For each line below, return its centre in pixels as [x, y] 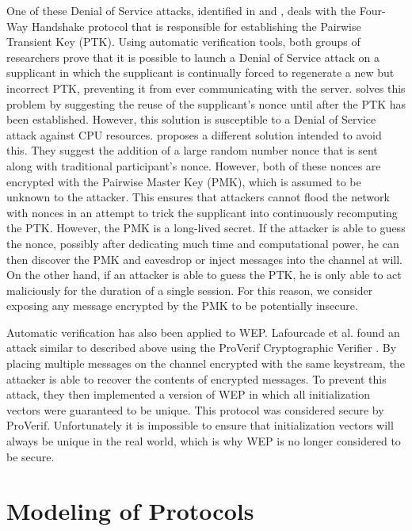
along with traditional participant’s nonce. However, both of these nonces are [194, 165]
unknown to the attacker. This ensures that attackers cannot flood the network [198, 197]
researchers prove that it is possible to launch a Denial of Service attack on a [193, 57]
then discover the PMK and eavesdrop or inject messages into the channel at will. [204, 259]
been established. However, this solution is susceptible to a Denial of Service [191, 119]
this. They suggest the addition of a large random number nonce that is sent [192, 150]
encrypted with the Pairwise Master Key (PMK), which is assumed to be [184, 181]
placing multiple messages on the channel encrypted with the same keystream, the [206, 363]
